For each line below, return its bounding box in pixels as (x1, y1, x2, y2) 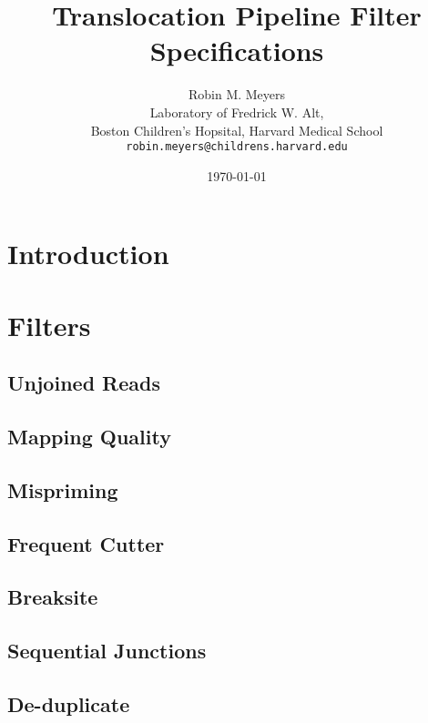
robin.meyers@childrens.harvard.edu (126, 140, 348, 154)
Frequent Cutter (7, 529, 165, 557)
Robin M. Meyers (188, 85, 286, 104)
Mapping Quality (7, 423, 171, 451)
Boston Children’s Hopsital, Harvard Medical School (90, 120, 383, 139)
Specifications (149, 32, 324, 69)
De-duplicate (7, 689, 130, 718)
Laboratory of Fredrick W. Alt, (149, 102, 324, 121)
